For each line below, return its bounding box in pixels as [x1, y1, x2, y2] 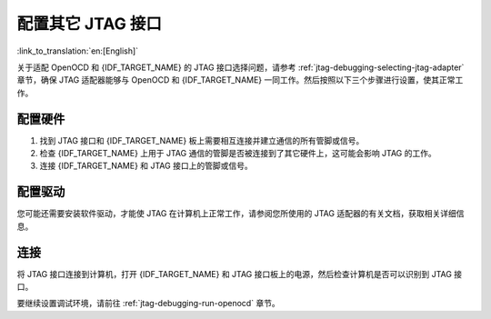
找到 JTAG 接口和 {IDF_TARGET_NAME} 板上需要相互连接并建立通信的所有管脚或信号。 [39, 135, 365, 145]
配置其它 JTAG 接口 [16, 14, 163, 34]
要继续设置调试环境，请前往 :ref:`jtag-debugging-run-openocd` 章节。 [16, 298, 281, 309]
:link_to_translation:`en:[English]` [16, 45, 139, 56]
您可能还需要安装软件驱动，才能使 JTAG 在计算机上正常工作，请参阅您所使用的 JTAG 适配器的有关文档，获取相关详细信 [16, 208, 465, 219]
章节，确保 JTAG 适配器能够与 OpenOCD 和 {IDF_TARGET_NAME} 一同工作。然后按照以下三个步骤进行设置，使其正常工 [16, 75, 464, 85]
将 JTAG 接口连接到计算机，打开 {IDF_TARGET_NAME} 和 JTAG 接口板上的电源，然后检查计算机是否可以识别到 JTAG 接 [16, 268, 463, 279]
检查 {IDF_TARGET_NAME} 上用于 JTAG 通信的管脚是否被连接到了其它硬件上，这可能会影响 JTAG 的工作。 [39, 148, 436, 159]
